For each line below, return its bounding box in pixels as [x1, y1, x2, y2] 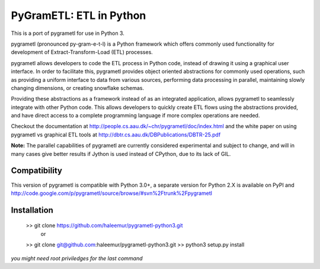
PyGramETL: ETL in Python [11, 9, 146, 22]
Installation [11, 205, 53, 215]
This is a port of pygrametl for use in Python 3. [11, 30, 124, 37]
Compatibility [11, 166, 62, 176]
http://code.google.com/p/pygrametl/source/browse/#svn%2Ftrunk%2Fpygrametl [11, 190, 213, 197]
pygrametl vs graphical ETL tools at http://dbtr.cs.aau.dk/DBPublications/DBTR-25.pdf [11, 131, 221, 138]
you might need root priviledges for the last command [11, 255, 143, 262]
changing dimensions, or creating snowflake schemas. [11, 84, 145, 91]
